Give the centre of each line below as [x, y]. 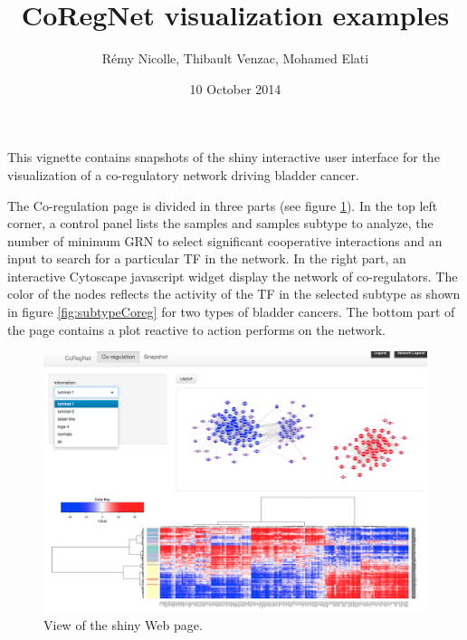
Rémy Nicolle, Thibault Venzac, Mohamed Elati [235, 58]
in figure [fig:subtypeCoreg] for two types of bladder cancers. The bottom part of [231, 312]
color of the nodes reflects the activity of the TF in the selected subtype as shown [234, 294]
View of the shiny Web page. [123, 625]
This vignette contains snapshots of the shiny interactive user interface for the [224, 157]
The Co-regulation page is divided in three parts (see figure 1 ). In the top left [223, 205]
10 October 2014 [235, 88]
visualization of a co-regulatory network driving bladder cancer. [183, 174]
